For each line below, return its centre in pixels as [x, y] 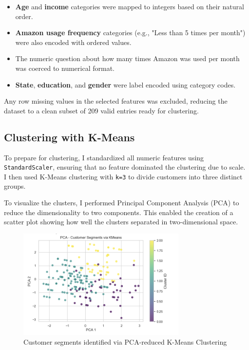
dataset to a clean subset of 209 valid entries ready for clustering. [101, 110]
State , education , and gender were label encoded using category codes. [125, 84]
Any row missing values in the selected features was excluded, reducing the [116, 101]
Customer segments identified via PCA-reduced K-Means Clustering [125, 341]
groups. [15, 186]
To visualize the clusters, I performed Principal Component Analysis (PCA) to [122, 203]
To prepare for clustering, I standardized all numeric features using [104, 157]
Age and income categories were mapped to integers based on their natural [130, 6]
